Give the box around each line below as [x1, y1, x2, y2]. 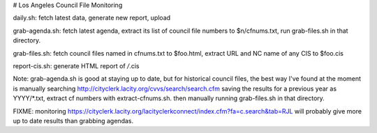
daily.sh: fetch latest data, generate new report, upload [13, 14, 171, 22]
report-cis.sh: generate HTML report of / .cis [13, 61, 140, 70]
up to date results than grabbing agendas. [13, 116, 134, 125]
